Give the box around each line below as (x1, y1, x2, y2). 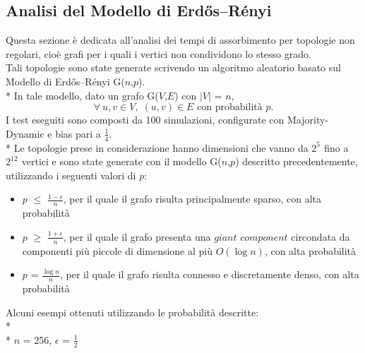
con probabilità (197, 102, 263, 113)
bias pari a (55, 126, 101, 140)
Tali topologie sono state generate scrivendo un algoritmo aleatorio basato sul (6, 60, 341, 75)
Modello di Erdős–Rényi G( (6, 73, 125, 88)
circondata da (291, 229, 350, 244)
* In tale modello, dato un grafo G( (6, 88, 159, 102)
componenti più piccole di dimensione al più (22, 243, 213, 258)
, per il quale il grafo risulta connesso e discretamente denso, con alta (60, 267, 359, 282)
